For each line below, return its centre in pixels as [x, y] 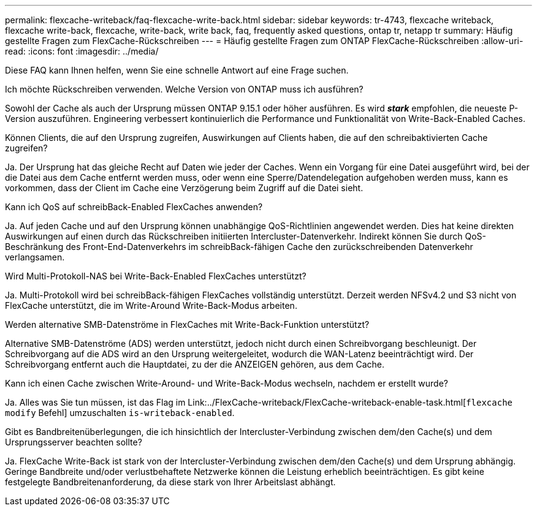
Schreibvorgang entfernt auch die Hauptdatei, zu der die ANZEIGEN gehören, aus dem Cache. [195, 364]
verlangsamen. [35, 257]
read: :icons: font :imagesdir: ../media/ [82, 51]
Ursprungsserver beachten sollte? [74, 442]
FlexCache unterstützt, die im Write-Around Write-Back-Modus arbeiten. [151, 305]
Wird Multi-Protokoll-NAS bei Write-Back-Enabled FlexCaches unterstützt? [156, 276]
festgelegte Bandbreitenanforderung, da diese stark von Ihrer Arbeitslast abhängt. [170, 482]
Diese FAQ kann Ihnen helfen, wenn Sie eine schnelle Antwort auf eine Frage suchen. [177, 70]
